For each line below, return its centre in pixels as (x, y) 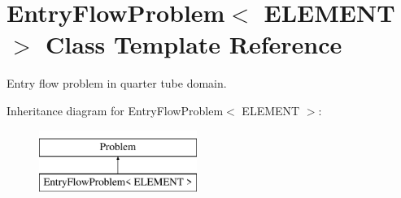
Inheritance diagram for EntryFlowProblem (115, 110)
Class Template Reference (194, 44)
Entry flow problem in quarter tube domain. (117, 83)
